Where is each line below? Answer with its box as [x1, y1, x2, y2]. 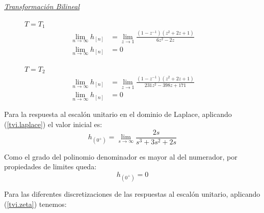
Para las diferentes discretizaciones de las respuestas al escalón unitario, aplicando [4, 189, 260, 199]
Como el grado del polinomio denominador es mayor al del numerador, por [4, 151, 237, 162]
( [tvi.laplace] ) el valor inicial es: [4, 119, 102, 129]
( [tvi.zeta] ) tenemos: [4, 198, 67, 209]
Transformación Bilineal [4, 1, 80, 11]
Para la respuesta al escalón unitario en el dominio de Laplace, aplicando [4, 109, 232, 119]
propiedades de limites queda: [4, 161, 97, 172]
